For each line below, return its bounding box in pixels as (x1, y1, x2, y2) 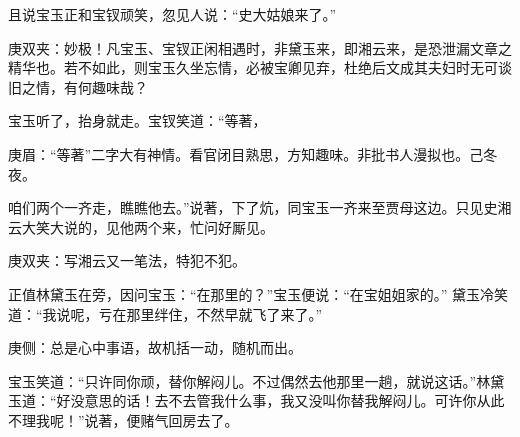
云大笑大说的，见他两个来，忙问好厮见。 (8, 216, 274, 237)
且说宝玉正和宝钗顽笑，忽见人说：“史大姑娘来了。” (8, 4, 337, 24)
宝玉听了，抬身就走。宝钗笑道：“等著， (8, 110, 267, 131)
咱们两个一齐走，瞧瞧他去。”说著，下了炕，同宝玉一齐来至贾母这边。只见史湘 (8, 197, 512, 218)
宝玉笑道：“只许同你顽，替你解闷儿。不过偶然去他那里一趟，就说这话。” (8, 370, 477, 391)
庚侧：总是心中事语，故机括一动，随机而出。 (8, 337, 302, 358)
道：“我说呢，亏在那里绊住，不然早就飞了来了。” (8, 303, 323, 324)
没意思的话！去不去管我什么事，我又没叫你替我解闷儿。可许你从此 (70, 390, 505, 411)
